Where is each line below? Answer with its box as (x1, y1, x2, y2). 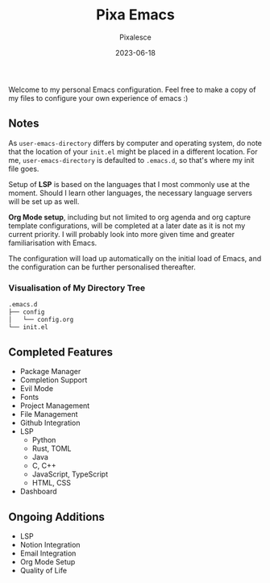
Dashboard (19, 486, 58, 497)
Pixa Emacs (96, 6, 175, 24)
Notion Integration (19, 540, 81, 550)
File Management (19, 410, 78, 419)
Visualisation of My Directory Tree (8, 282, 146, 294)
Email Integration (19, 548, 77, 558)
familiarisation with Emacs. (8, 238, 98, 248)
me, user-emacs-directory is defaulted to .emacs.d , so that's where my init (8, 155, 255, 164)
